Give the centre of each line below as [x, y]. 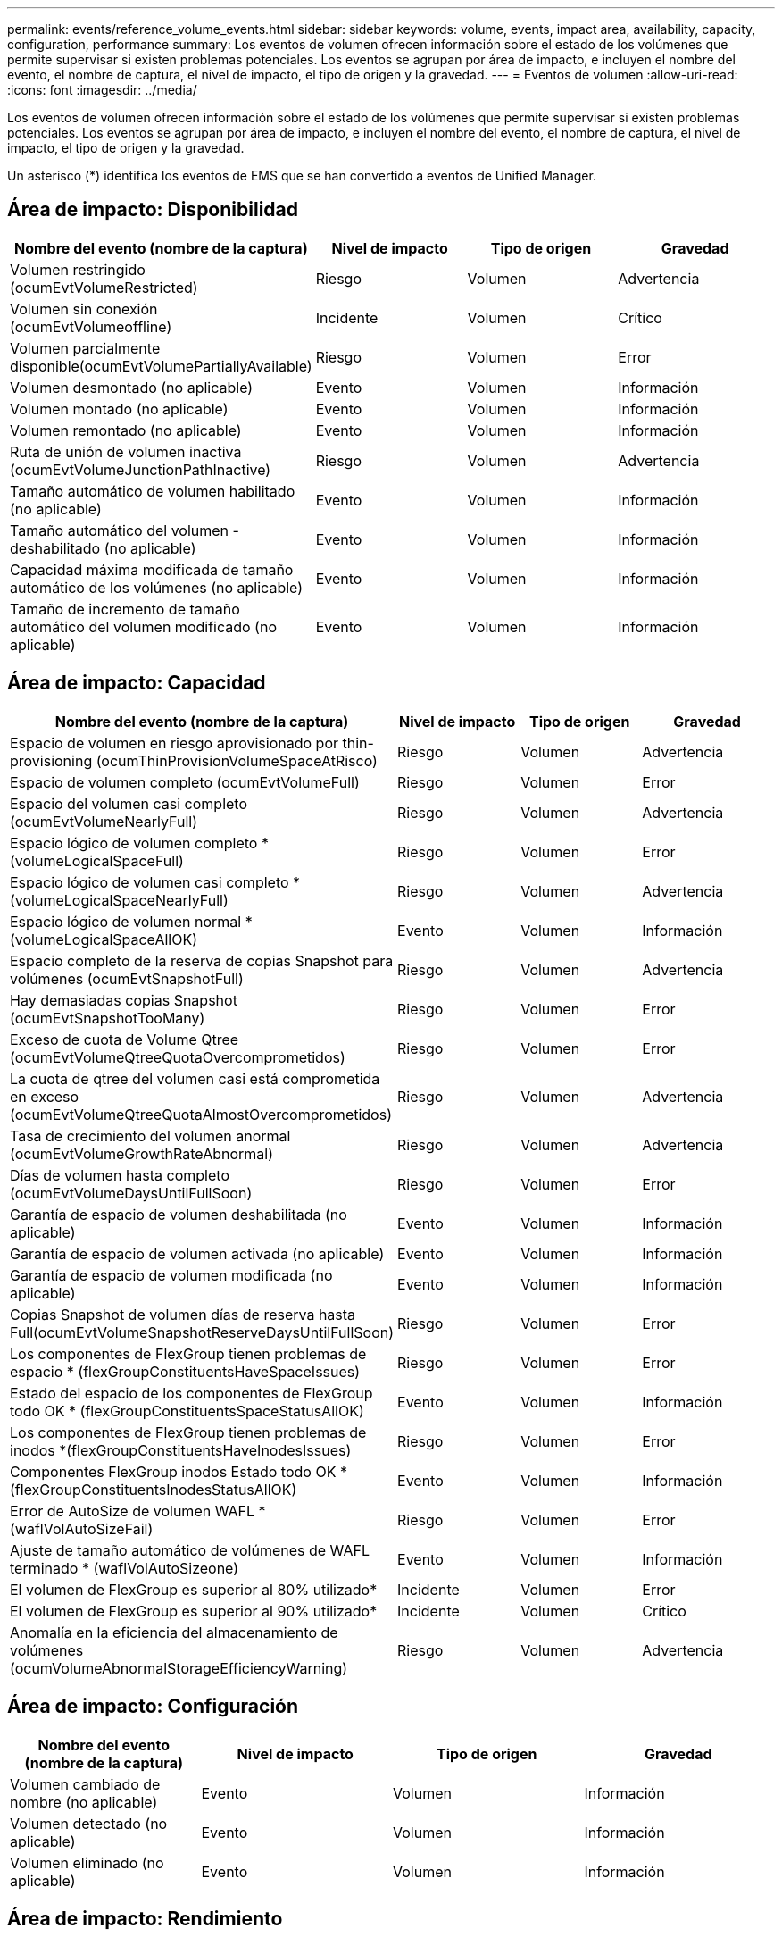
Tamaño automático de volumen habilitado [153, 491]
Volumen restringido [78, 269]
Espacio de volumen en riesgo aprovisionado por [174, 743]
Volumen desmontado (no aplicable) [132, 387]
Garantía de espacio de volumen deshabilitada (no [179, 1214]
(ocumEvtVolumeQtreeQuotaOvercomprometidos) [178, 1057]
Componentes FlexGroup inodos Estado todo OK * [179, 1471]
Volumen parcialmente [85, 348]
